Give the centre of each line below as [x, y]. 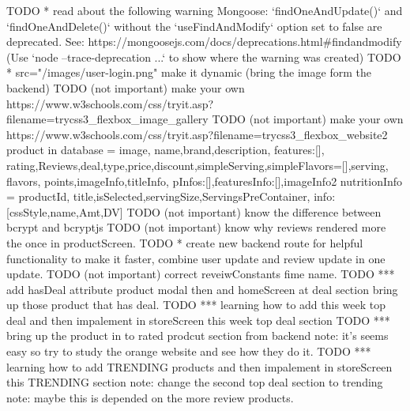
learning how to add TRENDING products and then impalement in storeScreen [199, 366]
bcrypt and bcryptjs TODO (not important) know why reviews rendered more [196, 227]
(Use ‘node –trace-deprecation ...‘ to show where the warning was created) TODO [204, 57]
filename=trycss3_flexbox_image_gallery [107, 119]
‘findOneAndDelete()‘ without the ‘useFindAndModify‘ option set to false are [194, 26]
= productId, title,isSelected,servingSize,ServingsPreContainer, [158, 196]
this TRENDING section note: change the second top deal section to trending [195, 382]
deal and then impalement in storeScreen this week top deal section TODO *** [198, 320]
